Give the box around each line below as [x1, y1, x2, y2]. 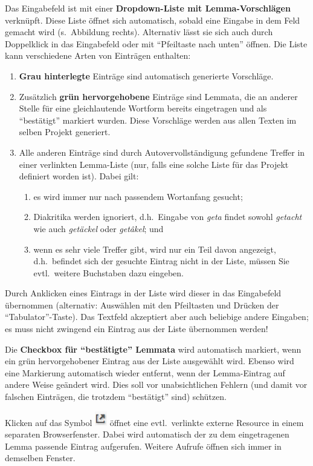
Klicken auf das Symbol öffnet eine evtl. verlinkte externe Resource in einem [5, 416, 304, 428]
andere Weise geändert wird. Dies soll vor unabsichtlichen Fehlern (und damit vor [5, 378, 308, 391]
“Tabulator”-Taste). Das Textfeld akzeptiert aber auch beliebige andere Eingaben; [5, 310, 309, 323]
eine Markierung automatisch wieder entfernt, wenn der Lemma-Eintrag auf [5, 366, 285, 379]
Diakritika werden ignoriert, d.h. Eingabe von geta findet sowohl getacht [33, 210, 302, 223]
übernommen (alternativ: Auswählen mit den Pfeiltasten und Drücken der [5, 298, 279, 311]
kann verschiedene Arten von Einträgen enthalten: [5, 49, 191, 62]
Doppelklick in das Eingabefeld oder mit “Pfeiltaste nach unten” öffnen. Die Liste [5, 37, 308, 50]
